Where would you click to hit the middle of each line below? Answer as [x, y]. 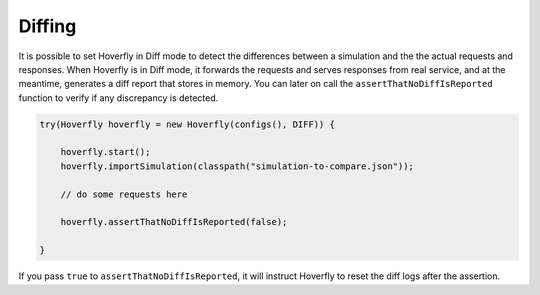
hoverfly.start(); [105, 152]
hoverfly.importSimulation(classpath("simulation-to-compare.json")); [237, 166]
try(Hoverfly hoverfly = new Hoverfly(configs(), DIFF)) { [187, 124]
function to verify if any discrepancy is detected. [118, 97]
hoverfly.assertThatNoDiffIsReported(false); [174, 222]
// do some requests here [124, 194]
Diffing [47, 26]
